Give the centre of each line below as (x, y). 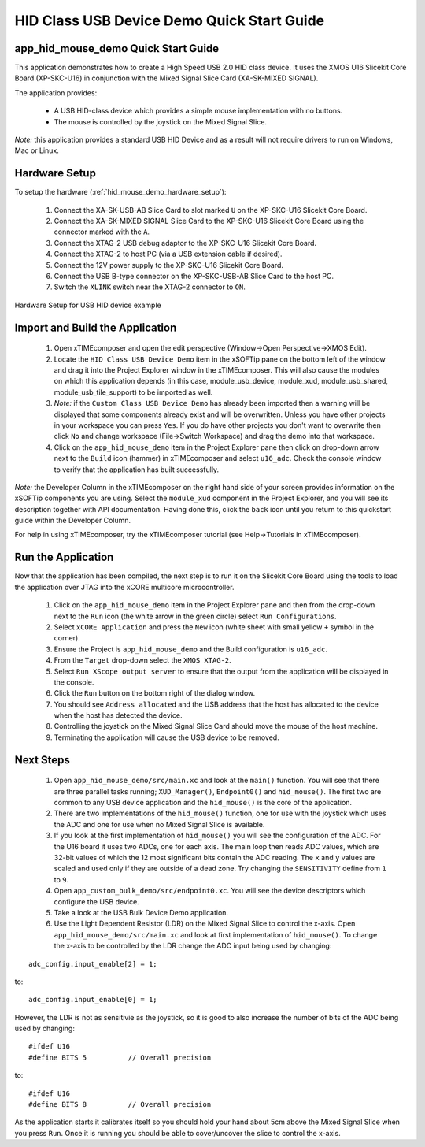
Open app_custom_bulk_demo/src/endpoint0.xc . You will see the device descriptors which (210, 891)
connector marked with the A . (102, 232)
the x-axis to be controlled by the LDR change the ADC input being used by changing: (193, 946)
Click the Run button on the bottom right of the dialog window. (155, 693)
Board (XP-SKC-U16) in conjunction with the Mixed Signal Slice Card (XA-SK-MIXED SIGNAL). (166, 78)
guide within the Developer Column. (73, 521)
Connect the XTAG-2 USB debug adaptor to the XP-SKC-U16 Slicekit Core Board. (185, 243)
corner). (67, 638)
